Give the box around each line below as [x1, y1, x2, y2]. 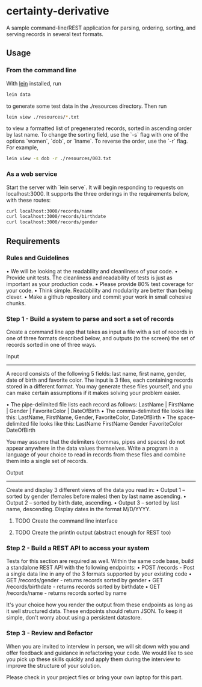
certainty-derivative [6, 4, 109, 18]
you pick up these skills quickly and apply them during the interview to [6, 655, 181, 663]
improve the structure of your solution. [6, 662, 102, 669]
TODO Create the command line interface [14, 517, 118, 524]
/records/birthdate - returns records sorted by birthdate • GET [6, 583, 161, 591]
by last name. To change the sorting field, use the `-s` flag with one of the [6, 131, 189, 138]
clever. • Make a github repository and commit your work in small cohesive [6, 293, 192, 300]
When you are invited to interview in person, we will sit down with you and [6, 642, 190, 650]
